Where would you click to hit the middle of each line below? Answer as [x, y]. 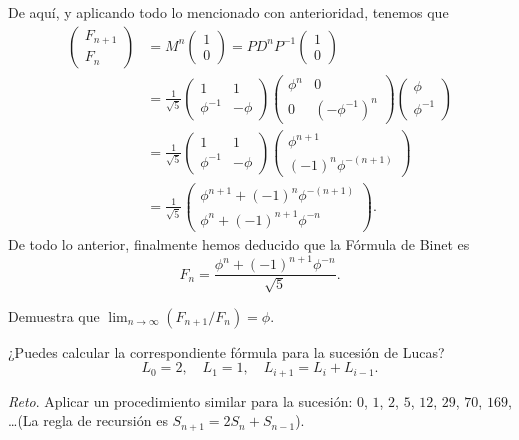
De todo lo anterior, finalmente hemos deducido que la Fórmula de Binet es [239, 243]
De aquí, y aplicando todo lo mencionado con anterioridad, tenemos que [228, 12]
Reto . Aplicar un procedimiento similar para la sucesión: [180, 400]
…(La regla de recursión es [88, 420]
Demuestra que [54, 315]
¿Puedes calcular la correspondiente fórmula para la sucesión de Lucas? [226, 351]
